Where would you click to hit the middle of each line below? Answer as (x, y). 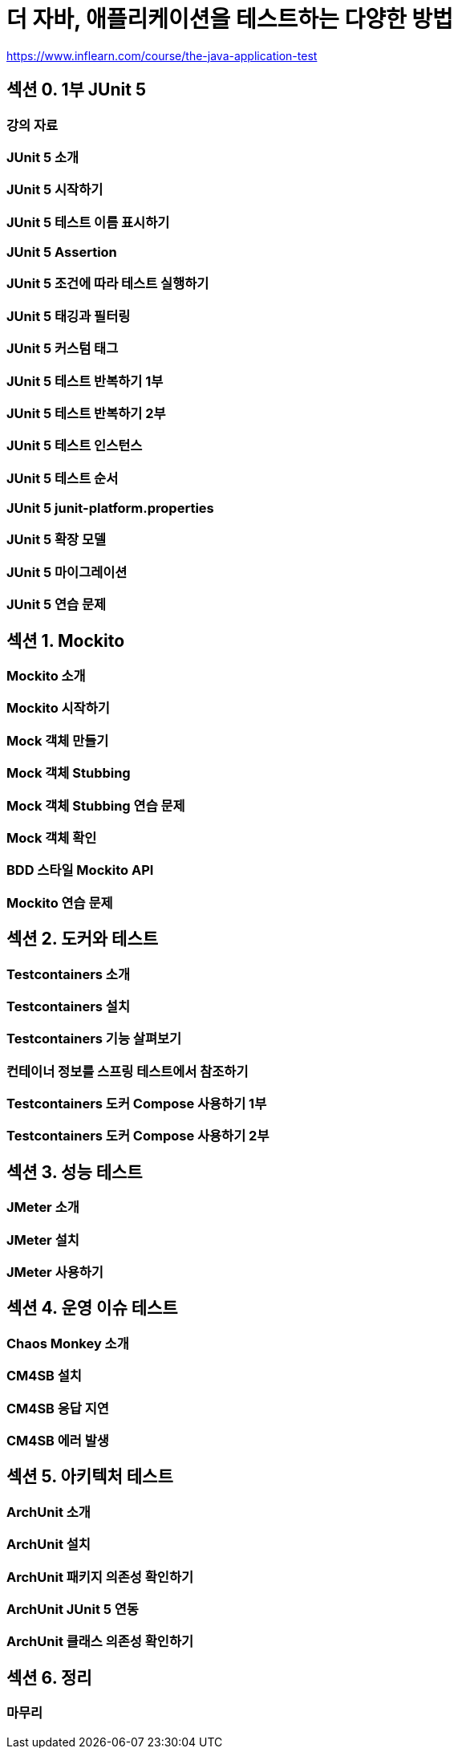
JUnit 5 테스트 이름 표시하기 (88, 222)
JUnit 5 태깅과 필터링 (69, 316)
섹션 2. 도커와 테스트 (83, 939)
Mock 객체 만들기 (58, 740)
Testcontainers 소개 (68, 974)
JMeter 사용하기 (55, 1272)
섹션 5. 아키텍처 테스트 (90, 1477)
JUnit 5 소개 (43, 157)
